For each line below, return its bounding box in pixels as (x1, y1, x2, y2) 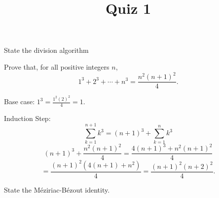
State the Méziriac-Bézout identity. (4, 184, 110, 195)
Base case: (4, 96, 35, 106)
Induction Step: (4, 113, 51, 123)
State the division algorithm (4, 45, 89, 55)
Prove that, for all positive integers (4, 61, 109, 72)
